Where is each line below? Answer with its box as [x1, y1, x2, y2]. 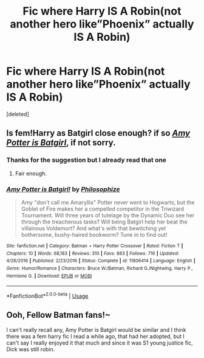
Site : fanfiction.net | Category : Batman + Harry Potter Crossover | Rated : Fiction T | [6, 242, 183, 249]
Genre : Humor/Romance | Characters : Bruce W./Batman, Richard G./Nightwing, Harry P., [6, 265, 193, 272]
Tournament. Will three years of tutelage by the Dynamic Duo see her [21, 211, 195, 219]
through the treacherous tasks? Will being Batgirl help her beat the [21, 218, 188, 225]
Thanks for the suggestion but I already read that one [6, 156, 167, 164]
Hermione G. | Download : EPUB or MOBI [6, 273, 92, 279]
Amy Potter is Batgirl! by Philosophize [6, 184, 120, 193]
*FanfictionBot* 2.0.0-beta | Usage [6, 291, 89, 300]
